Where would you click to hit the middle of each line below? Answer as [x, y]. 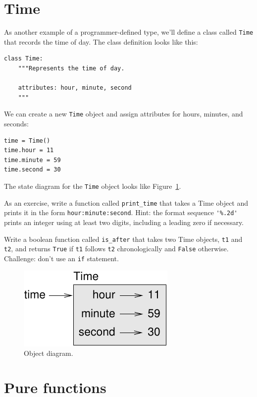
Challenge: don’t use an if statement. [61, 258]
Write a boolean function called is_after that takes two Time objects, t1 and [123, 239]
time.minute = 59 [32, 160]
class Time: [24, 59]
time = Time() [27, 141]
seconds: [16, 123]
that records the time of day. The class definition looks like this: [101, 41]
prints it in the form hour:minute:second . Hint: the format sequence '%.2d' [121, 212]
